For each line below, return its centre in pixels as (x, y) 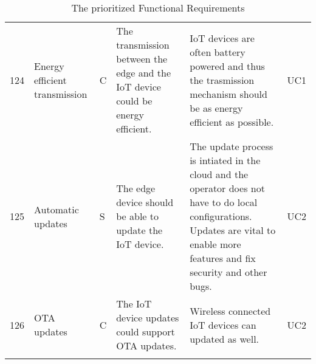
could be (134, 101)
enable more (215, 244)
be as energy (216, 108)
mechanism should (228, 94)
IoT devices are (222, 38)
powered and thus (227, 66)
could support (146, 331)
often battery (218, 52)
